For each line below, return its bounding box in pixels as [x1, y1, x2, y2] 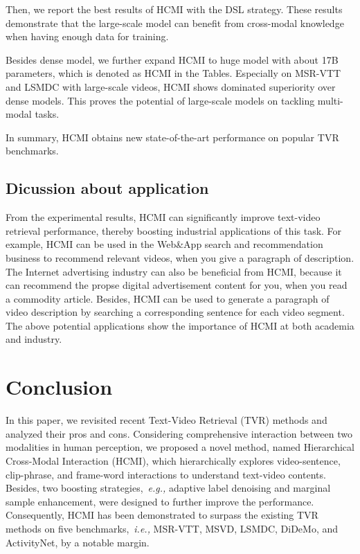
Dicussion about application [6, 177, 209, 199]
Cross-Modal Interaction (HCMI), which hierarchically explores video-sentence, [6, 453, 341, 467]
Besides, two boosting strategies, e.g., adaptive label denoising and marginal [6, 481, 331, 495]
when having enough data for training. [6, 29, 169, 44]
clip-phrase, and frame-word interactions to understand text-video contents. [6, 467, 326, 481]
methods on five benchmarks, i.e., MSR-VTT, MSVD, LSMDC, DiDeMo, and [6, 521, 339, 535]
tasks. [35, 107, 60, 121]
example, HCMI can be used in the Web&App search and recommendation [6, 237, 323, 251]
